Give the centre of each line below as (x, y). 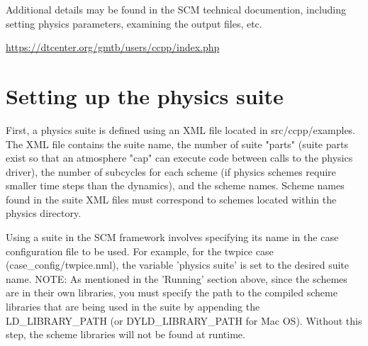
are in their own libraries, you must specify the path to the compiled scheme (172, 292)
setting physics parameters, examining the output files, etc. (134, 23)
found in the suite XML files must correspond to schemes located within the (171, 199)
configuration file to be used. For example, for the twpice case (140, 251)
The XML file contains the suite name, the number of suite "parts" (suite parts (177, 144)
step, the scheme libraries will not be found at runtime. (126, 334)
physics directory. (44, 213)
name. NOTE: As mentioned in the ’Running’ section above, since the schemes (177, 278)
